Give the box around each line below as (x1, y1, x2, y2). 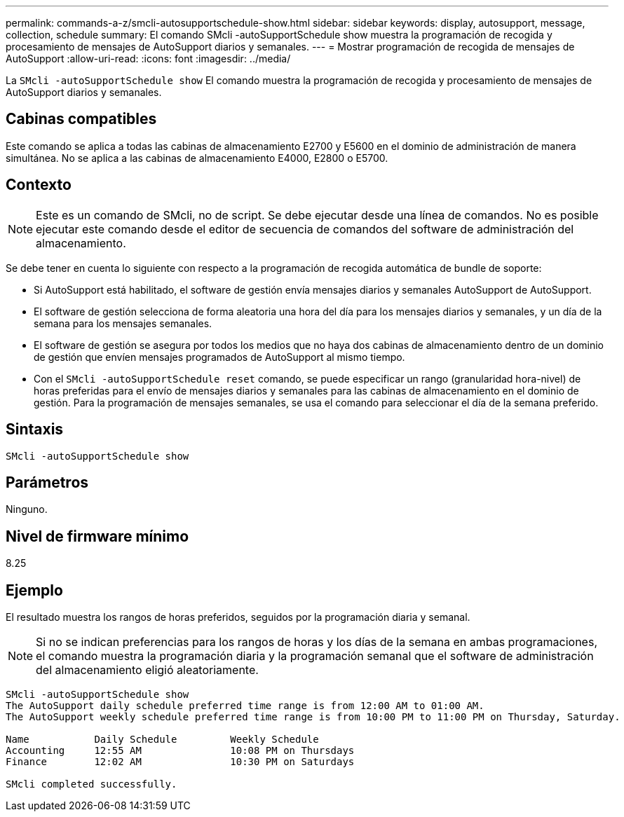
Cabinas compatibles (6, 110, 157, 128)
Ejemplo (6, 581, 63, 599)
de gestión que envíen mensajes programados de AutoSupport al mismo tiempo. (34, 350, 405, 363)
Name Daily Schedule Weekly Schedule (6, 734, 319, 746)
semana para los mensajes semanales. (34, 317, 212, 329)
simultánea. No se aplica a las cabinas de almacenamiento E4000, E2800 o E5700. (6, 151, 388, 164)
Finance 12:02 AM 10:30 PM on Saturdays (6, 756, 355, 768)
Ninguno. (6, 503, 48, 516)
